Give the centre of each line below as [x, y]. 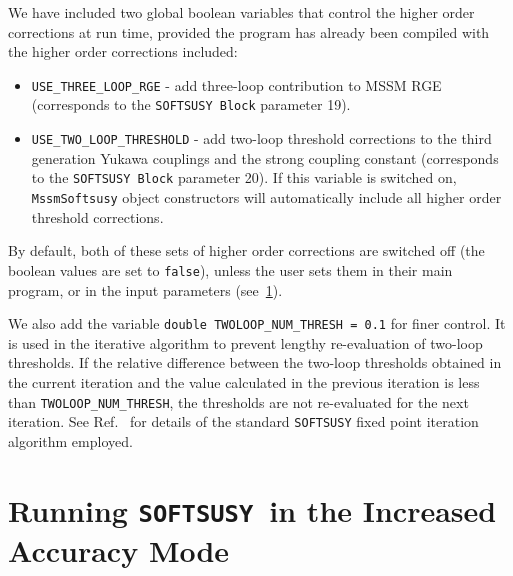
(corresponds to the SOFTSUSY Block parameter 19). [191, 104]
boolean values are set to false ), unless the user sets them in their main [230, 269]
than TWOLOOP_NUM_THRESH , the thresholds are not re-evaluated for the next [238, 401]
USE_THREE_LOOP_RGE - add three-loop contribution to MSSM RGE [236, 84]
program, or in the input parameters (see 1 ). [145, 289]
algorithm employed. [70, 440]
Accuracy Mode [119, 549]
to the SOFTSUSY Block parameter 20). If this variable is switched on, [244, 177]
